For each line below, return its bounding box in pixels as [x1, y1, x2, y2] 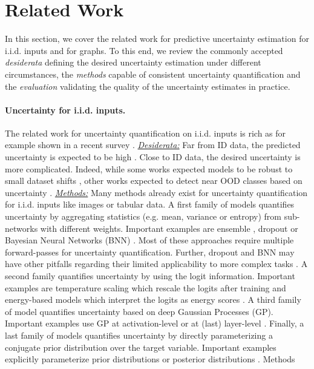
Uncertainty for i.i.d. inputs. [5, 103, 126, 116]
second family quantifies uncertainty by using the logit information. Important [5, 269, 295, 282]
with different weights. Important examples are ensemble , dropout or [40, 222, 298, 234]
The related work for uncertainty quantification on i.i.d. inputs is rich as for [5, 126, 286, 139]
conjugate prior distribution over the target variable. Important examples [5, 340, 276, 353]
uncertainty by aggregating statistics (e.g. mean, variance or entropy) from [5, 210, 282, 223]
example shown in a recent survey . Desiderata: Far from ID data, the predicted [5, 138, 301, 151]
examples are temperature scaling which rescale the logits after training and [5, 281, 286, 294]
